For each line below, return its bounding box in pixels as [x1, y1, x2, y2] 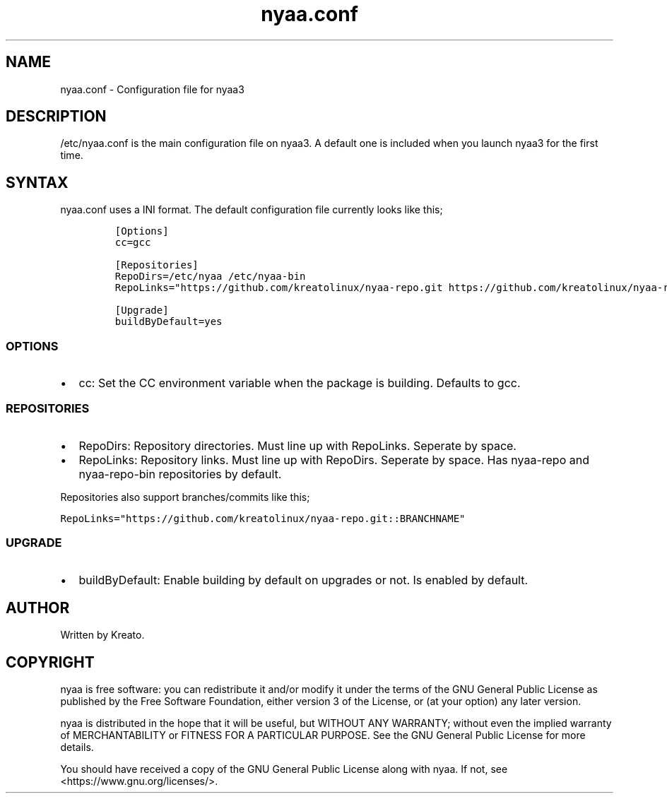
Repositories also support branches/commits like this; [60, 490, 310, 503]
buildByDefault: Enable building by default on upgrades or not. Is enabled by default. [78, 572, 529, 587]
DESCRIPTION [6, 107, 107, 126]
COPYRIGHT [6, 653, 95, 671]
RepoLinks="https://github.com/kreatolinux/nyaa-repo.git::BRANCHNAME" [60, 512, 466, 524]
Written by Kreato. [60, 629, 145, 641]
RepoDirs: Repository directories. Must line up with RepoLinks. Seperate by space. [78, 438, 517, 453]
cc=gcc [114, 237, 151, 249]
